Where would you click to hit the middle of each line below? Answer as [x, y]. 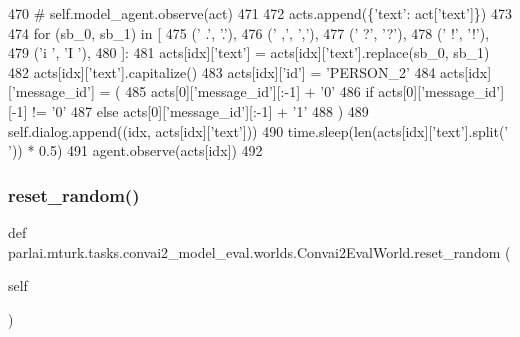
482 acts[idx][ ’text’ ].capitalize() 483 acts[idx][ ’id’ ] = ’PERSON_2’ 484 [222, 71]
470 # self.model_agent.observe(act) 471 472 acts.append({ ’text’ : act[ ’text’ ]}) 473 [260, 13]
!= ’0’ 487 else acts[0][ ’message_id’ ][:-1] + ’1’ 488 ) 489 [200, 110]
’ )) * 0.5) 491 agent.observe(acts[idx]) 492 [135, 150]
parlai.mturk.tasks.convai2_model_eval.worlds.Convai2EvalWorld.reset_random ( [259, 251]
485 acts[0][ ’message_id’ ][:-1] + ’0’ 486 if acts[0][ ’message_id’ [313, 91]
